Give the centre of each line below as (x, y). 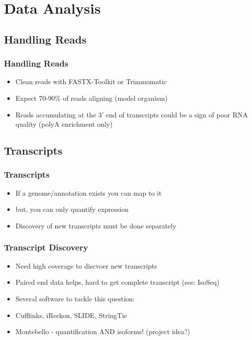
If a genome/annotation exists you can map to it (88, 193)
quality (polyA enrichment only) (64, 124)
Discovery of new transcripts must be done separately (96, 225)
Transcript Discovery (46, 247)
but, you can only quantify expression (72, 209)
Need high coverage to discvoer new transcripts (86, 265)
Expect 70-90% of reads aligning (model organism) (91, 98)
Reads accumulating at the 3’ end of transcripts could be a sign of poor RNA (132, 114)
